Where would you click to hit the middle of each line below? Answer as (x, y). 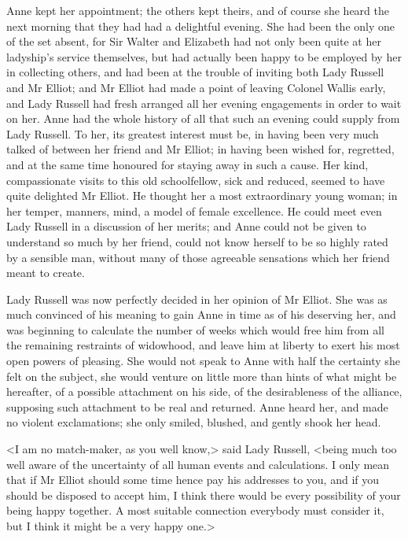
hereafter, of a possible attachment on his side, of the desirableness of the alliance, (204, 391)
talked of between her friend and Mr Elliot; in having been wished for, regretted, (200, 149)
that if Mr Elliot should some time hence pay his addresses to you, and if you (193, 480)
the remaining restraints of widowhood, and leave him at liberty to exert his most (203, 345)
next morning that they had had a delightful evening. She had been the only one (200, 26)
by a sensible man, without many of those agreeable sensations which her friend (198, 257)
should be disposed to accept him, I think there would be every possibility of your (204, 495)
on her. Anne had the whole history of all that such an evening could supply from (203, 118)
